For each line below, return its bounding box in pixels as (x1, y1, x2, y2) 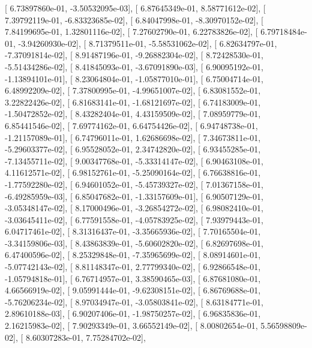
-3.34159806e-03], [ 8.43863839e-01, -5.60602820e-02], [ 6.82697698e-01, (5, 236, 263, 249)
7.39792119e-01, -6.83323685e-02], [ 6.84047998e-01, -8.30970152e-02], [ (5, 13, 263, 26)
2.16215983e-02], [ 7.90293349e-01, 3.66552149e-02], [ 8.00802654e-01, (5, 319, 258, 332)
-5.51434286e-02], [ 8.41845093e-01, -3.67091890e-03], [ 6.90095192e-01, (5, 60, 263, 73)
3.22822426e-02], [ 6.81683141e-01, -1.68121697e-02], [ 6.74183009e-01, (5, 95, 261, 108)
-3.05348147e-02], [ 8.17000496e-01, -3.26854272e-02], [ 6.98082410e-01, (5, 202, 263, 214)
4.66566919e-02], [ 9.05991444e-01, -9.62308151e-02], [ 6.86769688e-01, (5, 284, 261, 296)
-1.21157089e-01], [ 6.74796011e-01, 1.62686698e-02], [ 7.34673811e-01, (5, 131, 261, 143)
